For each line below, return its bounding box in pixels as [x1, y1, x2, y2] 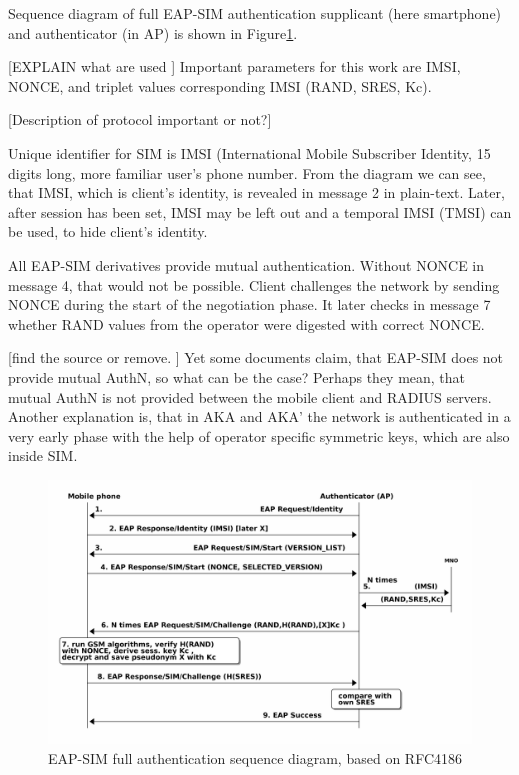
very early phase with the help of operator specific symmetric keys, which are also [8, 425, 510, 446]
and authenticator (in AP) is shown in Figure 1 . [8, 22, 298, 43]
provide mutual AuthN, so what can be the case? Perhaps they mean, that [8, 366, 466, 387]
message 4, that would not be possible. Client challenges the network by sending [8, 274, 500, 295]
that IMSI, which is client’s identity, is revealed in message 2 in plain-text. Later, [8, 182, 505, 203]
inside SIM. [8, 445, 78, 466]
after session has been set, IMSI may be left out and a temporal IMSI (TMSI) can [8, 201, 512, 222]
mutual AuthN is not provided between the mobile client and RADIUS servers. [8, 386, 492, 407]
